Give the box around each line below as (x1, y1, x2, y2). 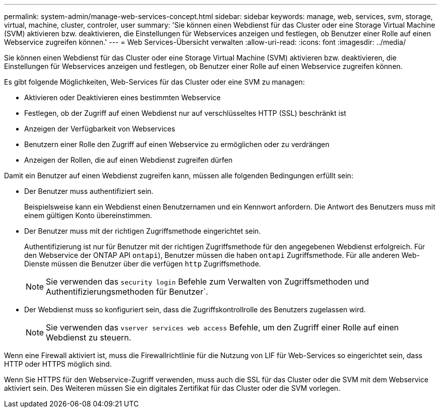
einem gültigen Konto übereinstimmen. (24, 211, 153, 220)
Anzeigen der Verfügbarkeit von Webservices (24, 124, 175, 133)
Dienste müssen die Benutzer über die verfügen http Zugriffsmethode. (24, 259, 261, 268)
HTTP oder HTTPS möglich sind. (4, 360, 112, 368)
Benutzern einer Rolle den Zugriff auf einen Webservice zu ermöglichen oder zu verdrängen (24, 140, 330, 149)
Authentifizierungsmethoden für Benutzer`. (46, 287, 208, 297)
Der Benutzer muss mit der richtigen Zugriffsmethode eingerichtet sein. (24, 227, 261, 235)
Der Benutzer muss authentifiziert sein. (24, 187, 154, 195)
